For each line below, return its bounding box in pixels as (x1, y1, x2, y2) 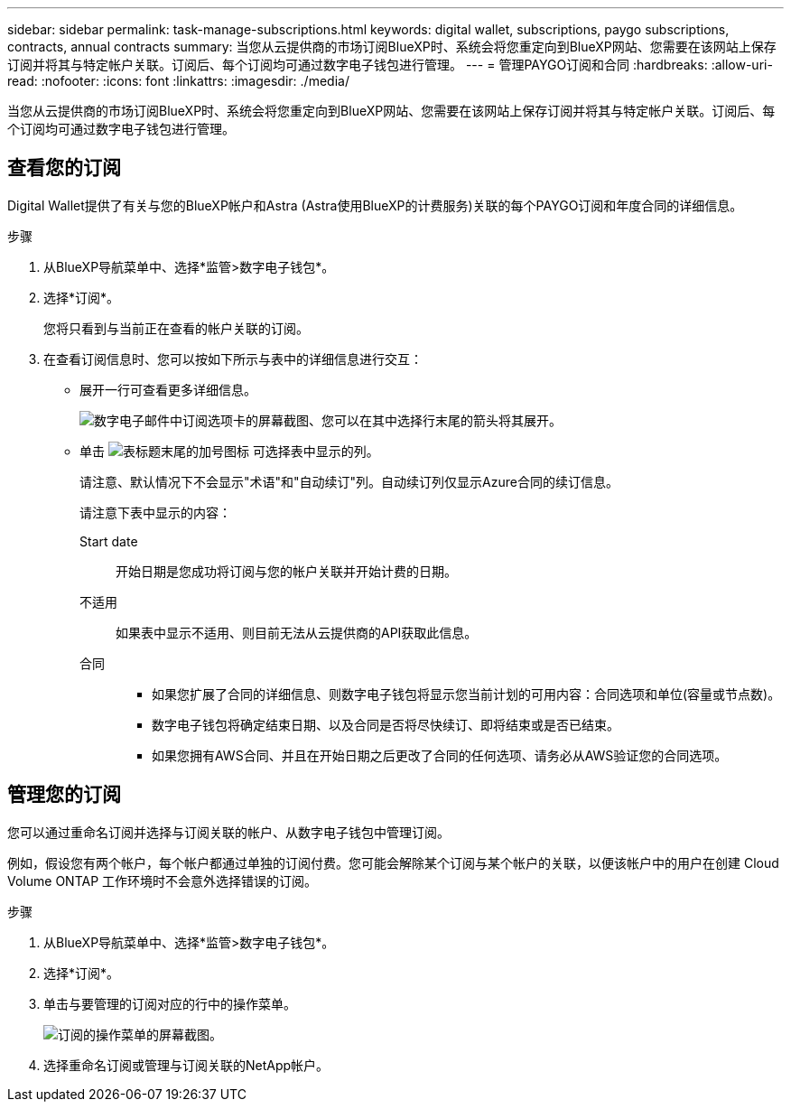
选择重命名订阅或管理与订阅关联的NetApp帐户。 (43, 1057, 330, 1073)
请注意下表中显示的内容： (79, 504, 231, 520)
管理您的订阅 (7, 783, 121, 806)
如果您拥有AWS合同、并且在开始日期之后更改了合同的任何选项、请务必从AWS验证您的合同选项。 (152, 747, 728, 763)
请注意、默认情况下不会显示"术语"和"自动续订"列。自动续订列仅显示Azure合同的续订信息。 (79, 473, 619, 489)
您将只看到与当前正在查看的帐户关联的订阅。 (43, 320, 309, 336)
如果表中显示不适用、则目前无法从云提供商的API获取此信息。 (116, 624, 478, 640)
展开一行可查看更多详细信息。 (79, 381, 256, 397)
